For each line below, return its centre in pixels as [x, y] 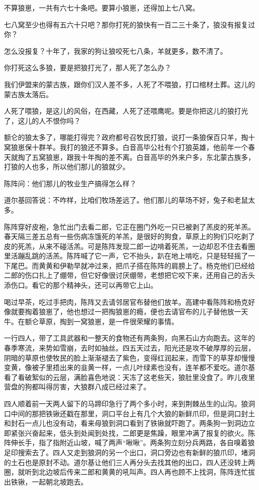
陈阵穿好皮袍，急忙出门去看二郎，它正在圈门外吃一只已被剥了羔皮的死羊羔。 [129, 226]
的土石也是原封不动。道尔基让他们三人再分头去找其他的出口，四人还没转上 [126, 462]
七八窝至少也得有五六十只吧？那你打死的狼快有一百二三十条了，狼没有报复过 [129, 24]
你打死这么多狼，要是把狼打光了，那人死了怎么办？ [88, 67]
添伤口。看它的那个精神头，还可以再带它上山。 [81, 285]
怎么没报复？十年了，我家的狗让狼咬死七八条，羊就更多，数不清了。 [116, 51]
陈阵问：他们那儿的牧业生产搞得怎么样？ [70, 183]
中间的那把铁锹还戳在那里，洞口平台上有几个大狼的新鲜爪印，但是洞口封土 [133, 413]
